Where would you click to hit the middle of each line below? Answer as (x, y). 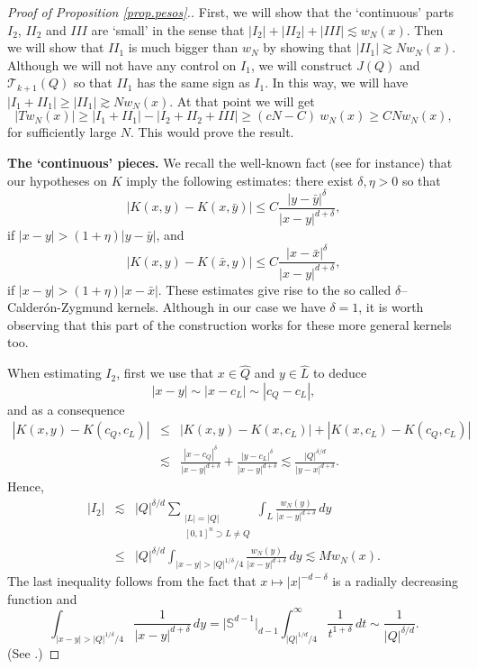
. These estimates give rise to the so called (274, 289)
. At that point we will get (242, 101)
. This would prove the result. (212, 132)
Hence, (26, 486)
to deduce (340, 373)
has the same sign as (193, 82)
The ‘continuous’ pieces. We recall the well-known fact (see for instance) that (230, 163)
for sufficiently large (62, 132)
